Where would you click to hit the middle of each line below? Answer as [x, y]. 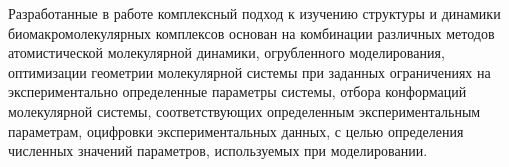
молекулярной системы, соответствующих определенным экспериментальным [244, 110]
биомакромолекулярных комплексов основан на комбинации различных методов [251, 32]
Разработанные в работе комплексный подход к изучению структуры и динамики [254, 13]
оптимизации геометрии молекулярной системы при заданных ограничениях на [249, 71]
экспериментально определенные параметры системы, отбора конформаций [237, 91]
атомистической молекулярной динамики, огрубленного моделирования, [226, 52]
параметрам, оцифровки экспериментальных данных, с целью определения [236, 130]
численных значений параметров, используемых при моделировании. [218, 150]
